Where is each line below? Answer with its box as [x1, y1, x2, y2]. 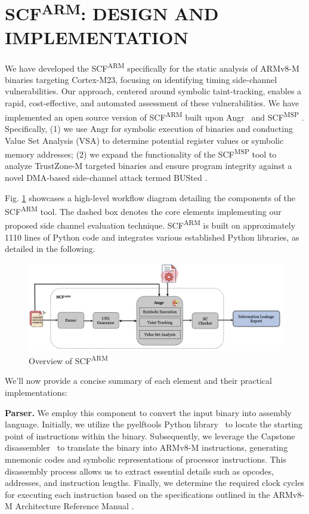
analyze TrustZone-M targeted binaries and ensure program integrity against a [5, 159, 292, 172]
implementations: [5, 386, 67, 399]
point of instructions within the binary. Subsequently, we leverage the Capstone [5, 429, 295, 442]
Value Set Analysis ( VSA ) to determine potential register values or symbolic [5, 134, 284, 146]
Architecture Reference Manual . [15, 500, 134, 512]
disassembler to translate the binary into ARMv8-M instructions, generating [5, 441, 288, 454]
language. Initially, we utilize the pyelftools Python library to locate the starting [5, 418, 303, 430]
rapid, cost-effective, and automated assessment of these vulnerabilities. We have [5, 97, 299, 109]
